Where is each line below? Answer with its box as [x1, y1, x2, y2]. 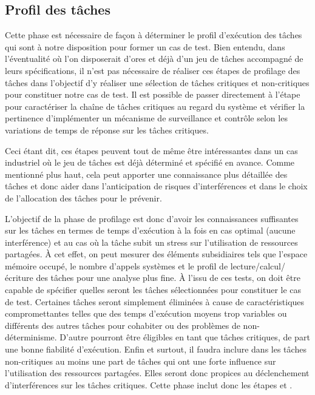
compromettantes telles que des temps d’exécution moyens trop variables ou [5, 307, 287, 320]
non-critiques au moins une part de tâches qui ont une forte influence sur [5, 354, 276, 367]
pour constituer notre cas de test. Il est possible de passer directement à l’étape [5, 88, 300, 101]
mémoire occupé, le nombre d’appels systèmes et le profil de [5, 259, 228, 272]
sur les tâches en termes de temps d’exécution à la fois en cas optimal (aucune [5, 224, 296, 237]
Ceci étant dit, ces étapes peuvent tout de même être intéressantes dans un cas [5, 144, 298, 157]
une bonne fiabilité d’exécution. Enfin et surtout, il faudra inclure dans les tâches [5, 343, 307, 356]
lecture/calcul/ [230, 259, 286, 272]
